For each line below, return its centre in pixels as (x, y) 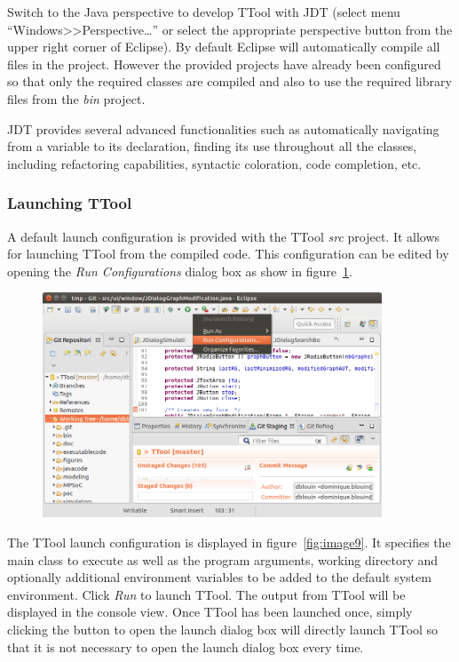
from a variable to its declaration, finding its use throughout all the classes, (212, 146)
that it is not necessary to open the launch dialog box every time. (186, 646)
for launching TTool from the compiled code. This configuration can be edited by (228, 254)
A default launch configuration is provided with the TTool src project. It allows (224, 236)
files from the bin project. (76, 98)
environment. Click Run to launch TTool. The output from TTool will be (206, 594)
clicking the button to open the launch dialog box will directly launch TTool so (223, 629)
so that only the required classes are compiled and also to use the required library (229, 81)
